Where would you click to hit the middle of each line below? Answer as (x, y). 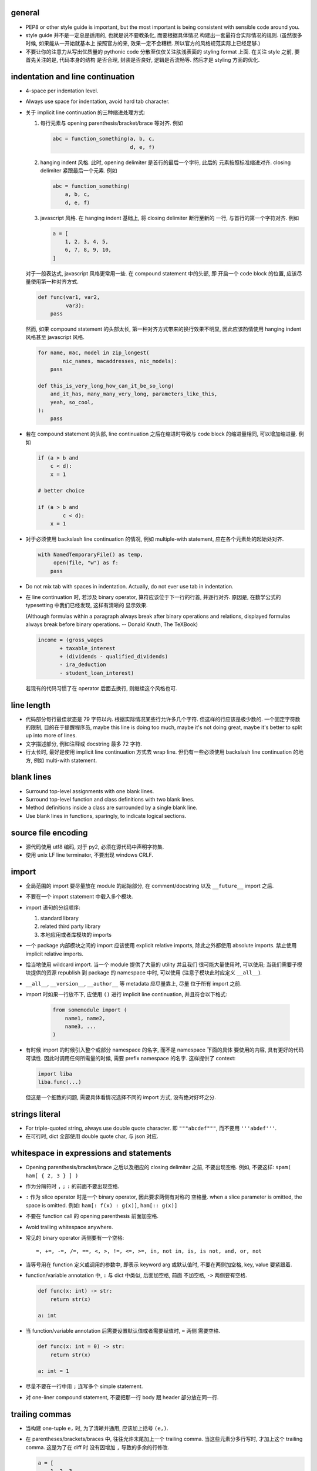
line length (31, 705)
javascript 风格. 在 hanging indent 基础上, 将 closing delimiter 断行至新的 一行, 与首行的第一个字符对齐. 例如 (170, 218)
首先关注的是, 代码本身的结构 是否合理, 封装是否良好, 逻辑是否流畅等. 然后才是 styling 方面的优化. (143, 60)
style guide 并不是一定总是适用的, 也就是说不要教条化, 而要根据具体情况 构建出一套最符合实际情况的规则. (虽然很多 (164, 35)
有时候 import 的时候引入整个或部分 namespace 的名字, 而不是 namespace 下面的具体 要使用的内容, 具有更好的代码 (165, 1050)
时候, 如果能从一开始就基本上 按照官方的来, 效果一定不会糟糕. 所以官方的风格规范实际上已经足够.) (143, 44)
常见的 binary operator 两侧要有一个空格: (75, 1238)
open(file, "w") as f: (86, 563)
